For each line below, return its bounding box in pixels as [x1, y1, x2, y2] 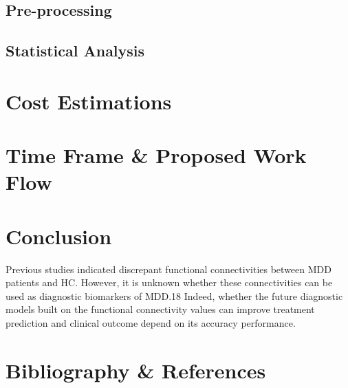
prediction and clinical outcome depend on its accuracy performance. [6, 316, 296, 330]
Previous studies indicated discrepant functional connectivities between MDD [6, 261, 331, 276]
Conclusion [6, 222, 112, 250]
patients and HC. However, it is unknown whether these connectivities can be [6, 275, 333, 290]
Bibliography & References [6, 356, 266, 384]
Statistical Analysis [6, 40, 145, 61]
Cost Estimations [6, 87, 172, 115]
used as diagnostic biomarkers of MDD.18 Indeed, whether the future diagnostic [6, 288, 343, 303]
